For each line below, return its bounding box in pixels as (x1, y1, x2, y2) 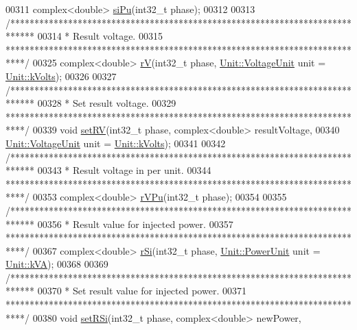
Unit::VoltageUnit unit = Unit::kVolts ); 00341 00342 (5, 136, 226, 150)
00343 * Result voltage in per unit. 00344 (37, 163, 211, 177)
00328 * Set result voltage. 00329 (37, 96, 176, 110)
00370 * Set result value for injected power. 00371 (37, 283, 246, 298)
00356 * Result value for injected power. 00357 (37, 216, 233, 231)
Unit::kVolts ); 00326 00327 (5, 68, 117, 83)
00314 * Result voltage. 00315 (37, 29, 163, 43)
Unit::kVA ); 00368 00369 (5, 257, 108, 271)
